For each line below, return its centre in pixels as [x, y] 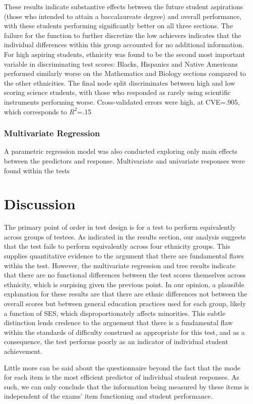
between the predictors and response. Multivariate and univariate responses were [125, 160]
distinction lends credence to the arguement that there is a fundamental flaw [118, 322]
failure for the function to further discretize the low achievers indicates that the [123, 35]
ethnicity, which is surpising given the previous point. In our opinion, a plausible [124, 284]
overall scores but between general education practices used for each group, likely [125, 303]
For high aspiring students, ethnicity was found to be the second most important [125, 54]
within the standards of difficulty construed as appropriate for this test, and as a [124, 332]
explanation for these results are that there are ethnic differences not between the [126, 294]
